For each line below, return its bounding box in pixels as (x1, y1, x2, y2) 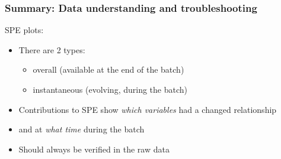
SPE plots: (5, 24, 44, 36)
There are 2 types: (18, 43, 85, 56)
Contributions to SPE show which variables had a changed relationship (18, 103, 277, 115)
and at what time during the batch (18, 123, 145, 135)
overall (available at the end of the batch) (33, 63, 184, 76)
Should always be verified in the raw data (18, 142, 170, 155)
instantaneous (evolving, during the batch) (33, 83, 187, 95)
